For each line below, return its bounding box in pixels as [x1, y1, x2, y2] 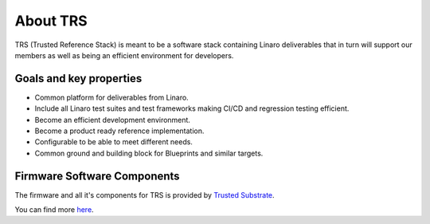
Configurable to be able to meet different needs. [34, 137, 193, 147]
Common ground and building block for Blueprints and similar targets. [34, 148, 264, 158]
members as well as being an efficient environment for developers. [14, 50, 234, 60]
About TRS [14, 12, 88, 29]
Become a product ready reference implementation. [34, 126, 205, 136]
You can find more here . [14, 205, 95, 214]
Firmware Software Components [14, 169, 180, 183]
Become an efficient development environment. [34, 115, 191, 124]
